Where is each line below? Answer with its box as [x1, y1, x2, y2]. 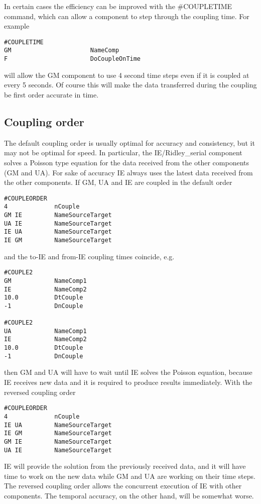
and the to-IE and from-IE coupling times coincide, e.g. [4, 251, 175, 261]
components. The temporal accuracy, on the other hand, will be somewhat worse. [4, 490, 254, 500]
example [4, 21, 30, 31]
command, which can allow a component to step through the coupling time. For [4, 11, 249, 21]
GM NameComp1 [4, 277, 87, 284]
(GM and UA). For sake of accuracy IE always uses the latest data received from [4, 167, 253, 177]
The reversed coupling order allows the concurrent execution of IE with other [4, 480, 242, 491]
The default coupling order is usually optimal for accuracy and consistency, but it [4, 137, 255, 148]
